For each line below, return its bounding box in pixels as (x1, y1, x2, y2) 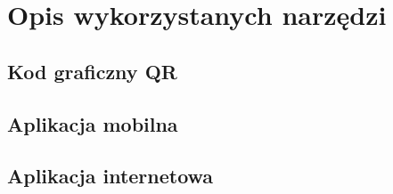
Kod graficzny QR (7, 57, 177, 85)
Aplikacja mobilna (7, 109, 178, 137)
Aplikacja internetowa (7, 162, 214, 190)
